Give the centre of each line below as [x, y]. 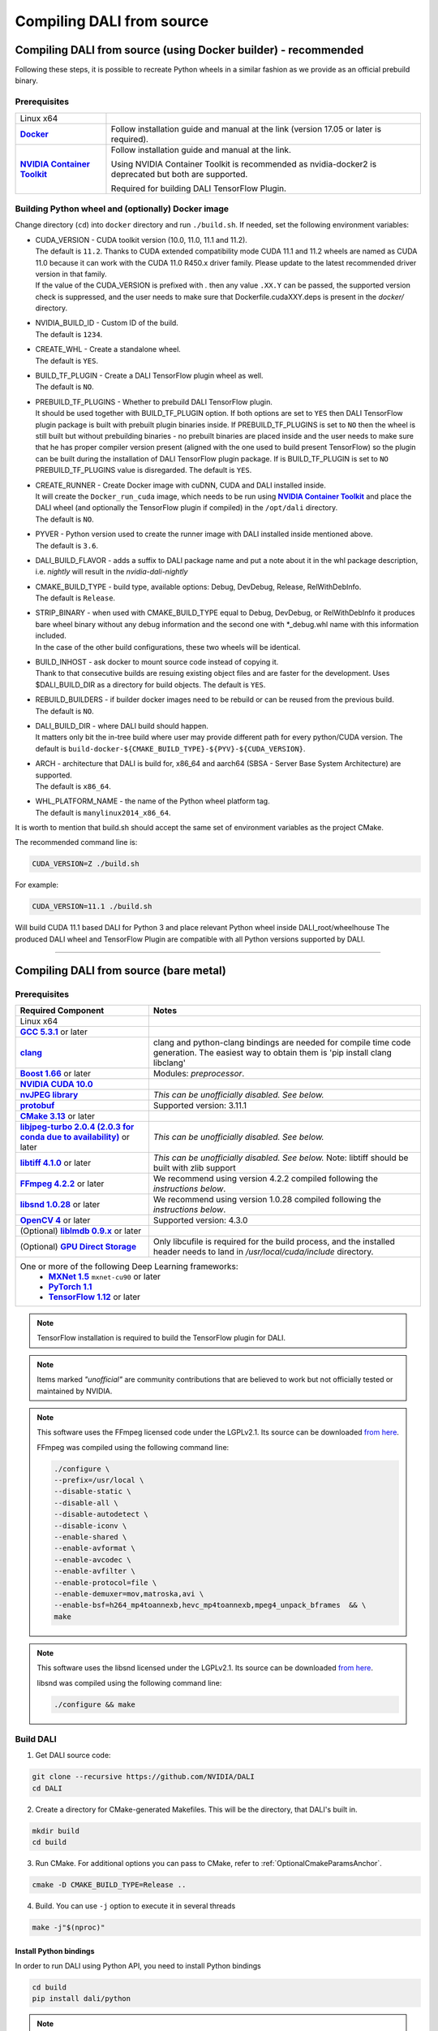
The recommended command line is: [76, 842]
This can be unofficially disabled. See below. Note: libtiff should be [281, 1158]
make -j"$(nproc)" [69, 1927]
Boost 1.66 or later [56, 1073]
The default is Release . [75, 598]
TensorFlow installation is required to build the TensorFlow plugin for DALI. [161, 1338]
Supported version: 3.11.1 [200, 1105]
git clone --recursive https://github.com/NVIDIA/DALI [143, 1777]
